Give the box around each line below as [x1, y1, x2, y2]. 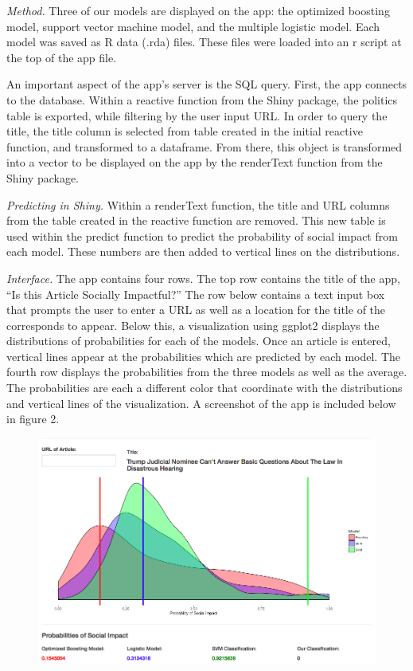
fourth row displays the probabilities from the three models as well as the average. [6, 363, 407, 380]
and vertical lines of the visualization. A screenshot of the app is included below [6, 394, 396, 411]
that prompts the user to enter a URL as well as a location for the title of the [6, 301, 386, 318]
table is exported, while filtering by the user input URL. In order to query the [6, 107, 388, 124]
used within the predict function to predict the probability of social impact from [6, 227, 398, 244]
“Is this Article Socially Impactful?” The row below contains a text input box [6, 285, 385, 302]
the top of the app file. [6, 49, 117, 65]
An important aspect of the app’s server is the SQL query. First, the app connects [6, 76, 407, 92]
